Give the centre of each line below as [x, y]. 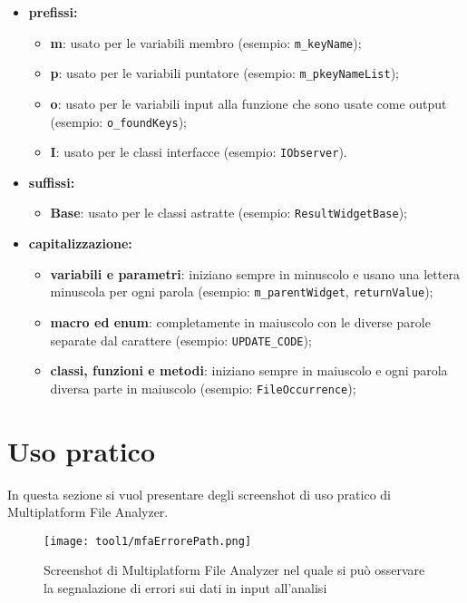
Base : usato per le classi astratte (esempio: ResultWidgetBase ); [229, 213]
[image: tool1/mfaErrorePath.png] [148, 541]
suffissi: [52, 182]
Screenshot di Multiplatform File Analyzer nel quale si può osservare [234, 570]
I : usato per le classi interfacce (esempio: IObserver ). [199, 152]
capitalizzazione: [80, 243]
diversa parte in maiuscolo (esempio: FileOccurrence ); [203, 388]
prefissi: [53, 12]
